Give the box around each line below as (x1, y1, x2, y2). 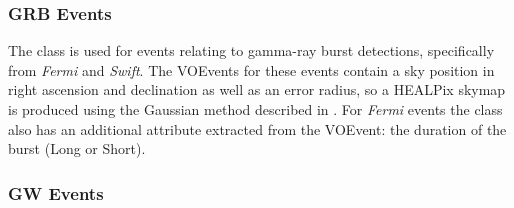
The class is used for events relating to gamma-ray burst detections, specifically (8, 40, 495, 61)
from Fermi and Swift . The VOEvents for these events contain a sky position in (8, 59, 495, 80)
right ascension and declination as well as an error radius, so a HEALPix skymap (8, 79, 506, 100)
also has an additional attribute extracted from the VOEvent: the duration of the (8, 118, 507, 139)
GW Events (8, 180, 104, 205)
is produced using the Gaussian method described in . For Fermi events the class (8, 99, 503, 119)
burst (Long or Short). (8, 138, 146, 159)
